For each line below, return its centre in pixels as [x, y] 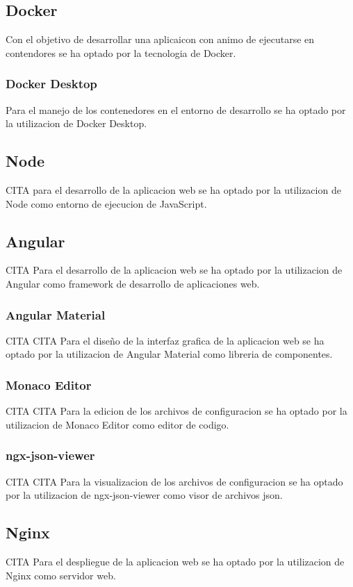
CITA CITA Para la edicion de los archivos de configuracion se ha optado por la [176, 411]
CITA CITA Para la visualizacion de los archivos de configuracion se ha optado [174, 481]
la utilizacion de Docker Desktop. [76, 123]
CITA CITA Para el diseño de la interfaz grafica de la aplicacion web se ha [165, 340]
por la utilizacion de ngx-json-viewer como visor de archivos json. [144, 495]
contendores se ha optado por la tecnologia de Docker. [121, 52]
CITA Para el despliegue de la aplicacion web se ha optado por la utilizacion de [175, 561]
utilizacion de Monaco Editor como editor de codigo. [117, 424]
